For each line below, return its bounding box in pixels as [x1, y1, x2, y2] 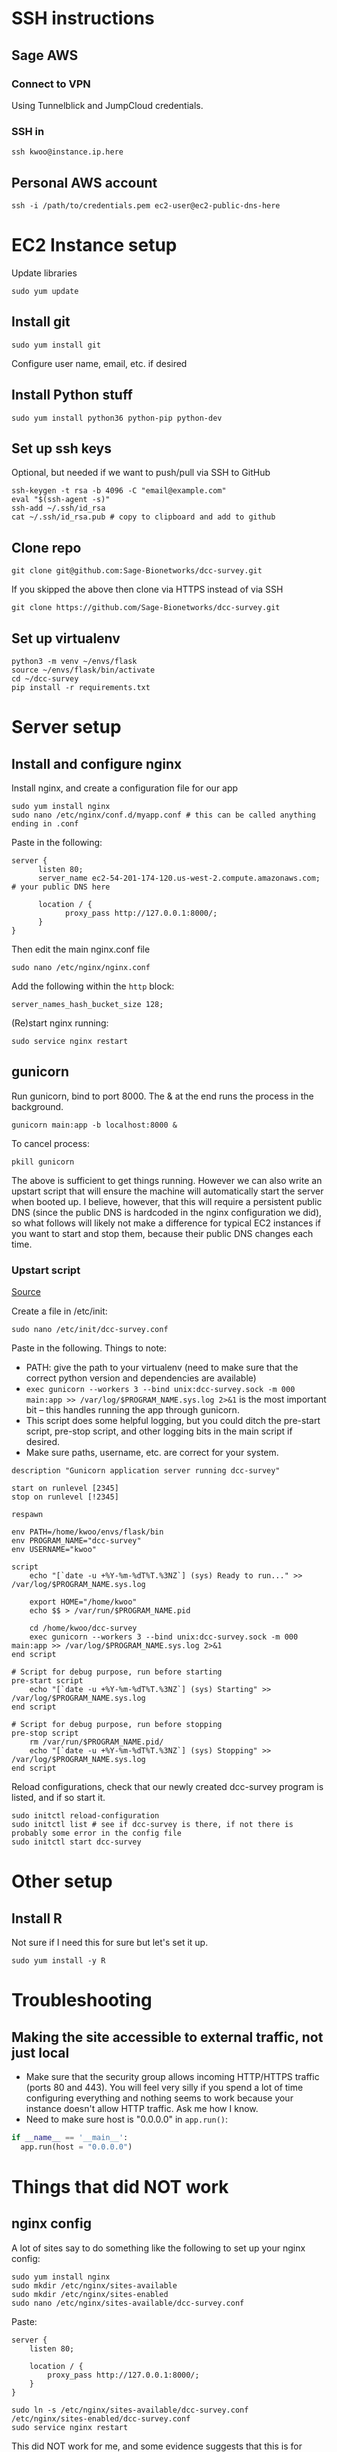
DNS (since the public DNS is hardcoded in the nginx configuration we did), [11, 1206, 323, 1218]
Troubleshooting [11, 1989, 153, 2012]
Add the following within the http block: [11, 980, 175, 992]
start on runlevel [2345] [11, 1483, 119, 1494]
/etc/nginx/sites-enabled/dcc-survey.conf [11, 2413, 191, 2424]
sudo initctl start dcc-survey [11, 1837, 142, 1847]
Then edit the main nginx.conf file [11, 943, 151, 955]
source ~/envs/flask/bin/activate [11, 665, 156, 675]
